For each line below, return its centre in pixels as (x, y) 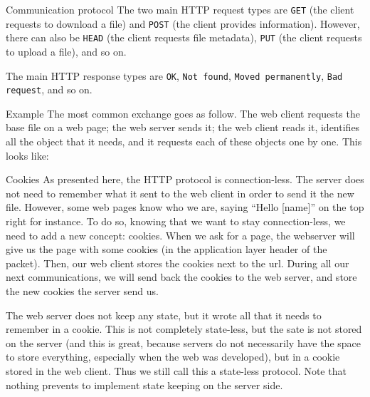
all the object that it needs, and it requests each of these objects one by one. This (184, 141)
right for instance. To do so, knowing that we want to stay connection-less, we (176, 221)
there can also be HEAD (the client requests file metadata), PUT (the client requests (184, 37)
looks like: (27, 155)
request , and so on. (49, 89)
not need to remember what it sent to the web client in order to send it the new (180, 193)
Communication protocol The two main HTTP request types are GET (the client (180, 9)
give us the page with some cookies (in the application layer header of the (166, 249)
